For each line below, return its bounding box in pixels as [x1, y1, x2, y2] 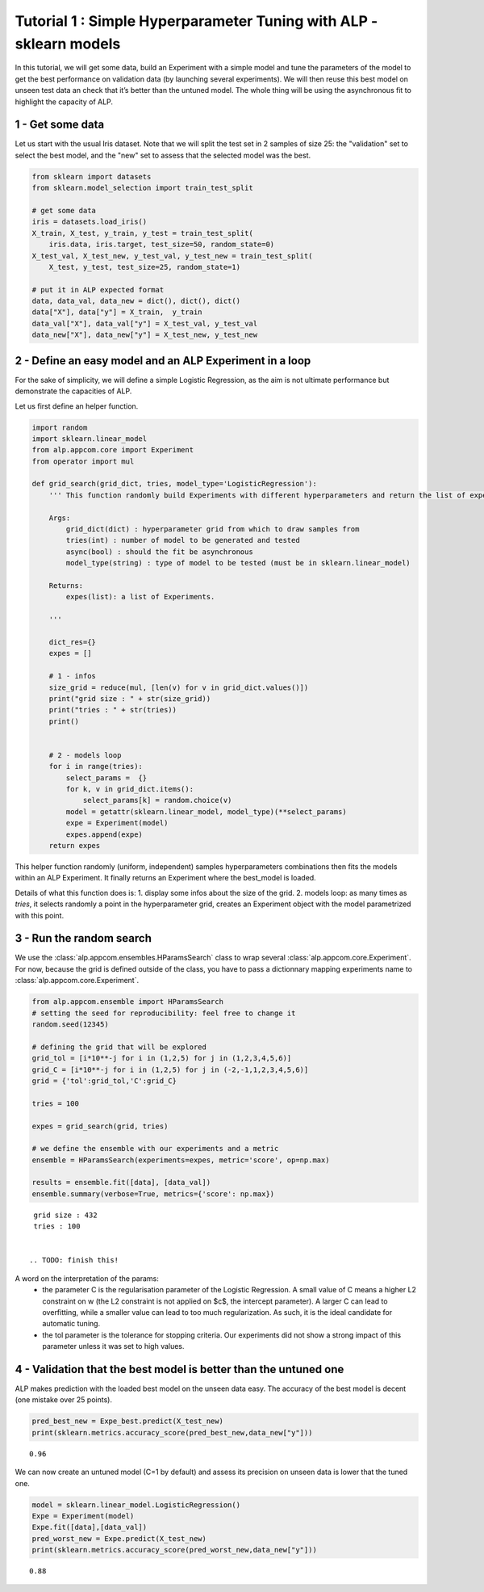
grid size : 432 [33, 1210, 98, 1220]
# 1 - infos [48, 671, 97, 681]
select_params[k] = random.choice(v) [82, 796, 232, 805]
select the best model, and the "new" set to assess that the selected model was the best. [15, 150, 311, 160]
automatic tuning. [42, 1319, 101, 1329]
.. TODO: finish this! [29, 1256, 119, 1265]
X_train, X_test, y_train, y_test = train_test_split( [31, 229, 253, 237]
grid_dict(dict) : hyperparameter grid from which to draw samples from [65, 525, 360, 534]
